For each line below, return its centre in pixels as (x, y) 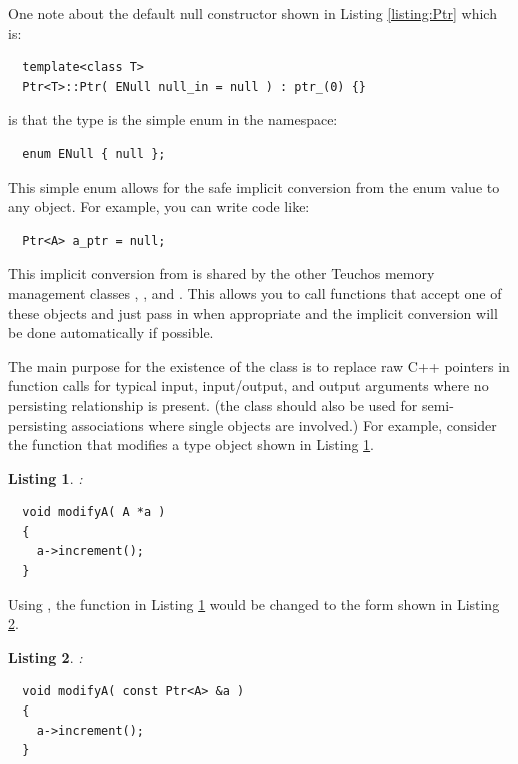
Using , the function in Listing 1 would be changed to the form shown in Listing (254, 603)
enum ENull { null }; (94, 153)
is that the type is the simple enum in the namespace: (173, 119)
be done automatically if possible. (111, 332)
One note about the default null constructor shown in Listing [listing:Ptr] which (252, 13)
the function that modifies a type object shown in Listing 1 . (191, 444)
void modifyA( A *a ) (94, 512)
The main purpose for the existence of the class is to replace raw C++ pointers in (259, 365)
